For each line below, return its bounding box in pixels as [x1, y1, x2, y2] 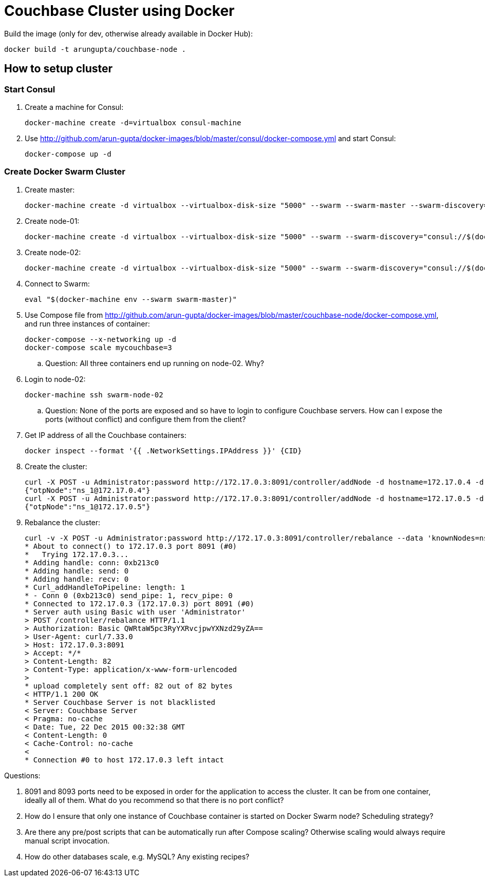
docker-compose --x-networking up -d [25, 335, 177, 343]
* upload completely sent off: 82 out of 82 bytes [25, 681, 233, 690]
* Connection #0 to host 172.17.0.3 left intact [25, 755, 224, 764]
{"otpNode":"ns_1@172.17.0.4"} [25, 486, 151, 494]
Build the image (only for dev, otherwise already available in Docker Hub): [4, 29, 253, 38]
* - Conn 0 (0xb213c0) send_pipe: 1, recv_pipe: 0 [25, 591, 233, 600]
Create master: [25, 185, 75, 194]
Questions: [4, 771, 41, 780]
